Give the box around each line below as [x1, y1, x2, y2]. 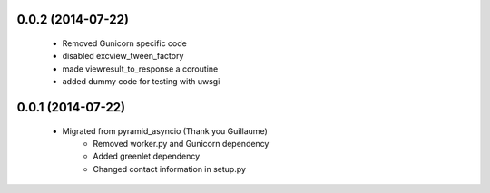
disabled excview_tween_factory [62, 51, 184, 62]
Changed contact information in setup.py [93, 163, 247, 174]
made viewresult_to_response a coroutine [62, 63, 219, 74]
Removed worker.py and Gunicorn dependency [93, 138, 269, 149]
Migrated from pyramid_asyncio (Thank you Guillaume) [62, 125, 268, 136]
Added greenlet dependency [93, 150, 201, 162]
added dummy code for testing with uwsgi [62, 76, 220, 87]
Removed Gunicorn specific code [62, 38, 188, 49]
